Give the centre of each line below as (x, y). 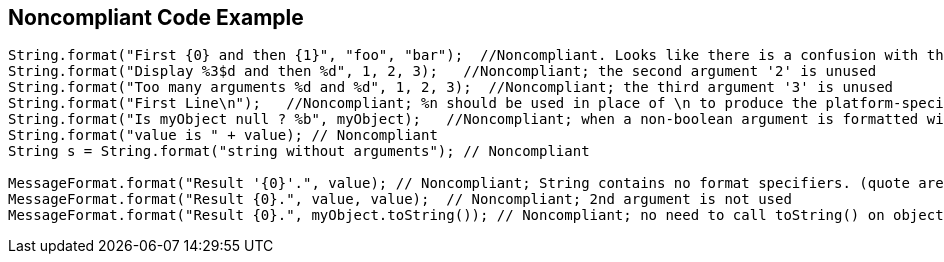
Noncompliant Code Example (156, 17)
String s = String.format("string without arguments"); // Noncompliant (299, 151)
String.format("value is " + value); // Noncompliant (223, 135)
